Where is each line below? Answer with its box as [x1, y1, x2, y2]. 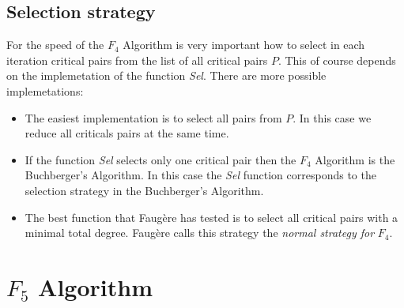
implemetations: [6, 82, 84, 99]
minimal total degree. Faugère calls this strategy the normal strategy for [25, 224, 375, 241]
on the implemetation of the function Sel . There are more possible [6, 67, 327, 84]
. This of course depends [278, 51, 396, 68]
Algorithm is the [315, 151, 395, 167]
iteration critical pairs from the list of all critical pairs [6, 51, 268, 68]
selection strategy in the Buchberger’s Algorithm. [25, 182, 264, 198]
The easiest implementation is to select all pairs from [25, 109, 282, 126]
